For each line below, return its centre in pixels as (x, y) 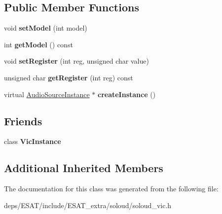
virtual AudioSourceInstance (47, 94)
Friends (23, 121)
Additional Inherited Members (84, 168)
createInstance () (127, 94)
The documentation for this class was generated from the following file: (111, 189)
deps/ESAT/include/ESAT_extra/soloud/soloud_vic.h (88, 205)
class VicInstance (33, 141)
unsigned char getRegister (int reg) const (69, 77)
